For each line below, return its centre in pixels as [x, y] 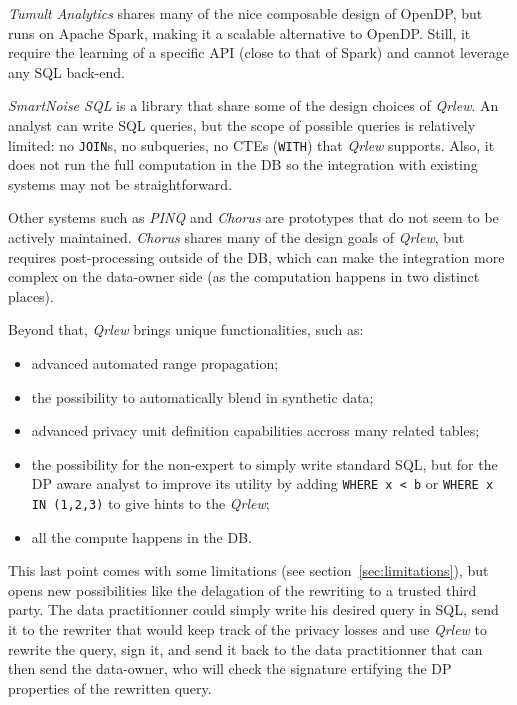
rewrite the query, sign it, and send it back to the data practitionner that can [245, 648]
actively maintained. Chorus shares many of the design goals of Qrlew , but [236, 237]
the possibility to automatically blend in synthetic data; [202, 396]
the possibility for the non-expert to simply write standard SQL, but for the [264, 463]
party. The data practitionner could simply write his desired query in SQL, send [253, 609]
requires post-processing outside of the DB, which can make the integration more [256, 256]
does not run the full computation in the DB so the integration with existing [243, 164]
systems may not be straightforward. [120, 183]
